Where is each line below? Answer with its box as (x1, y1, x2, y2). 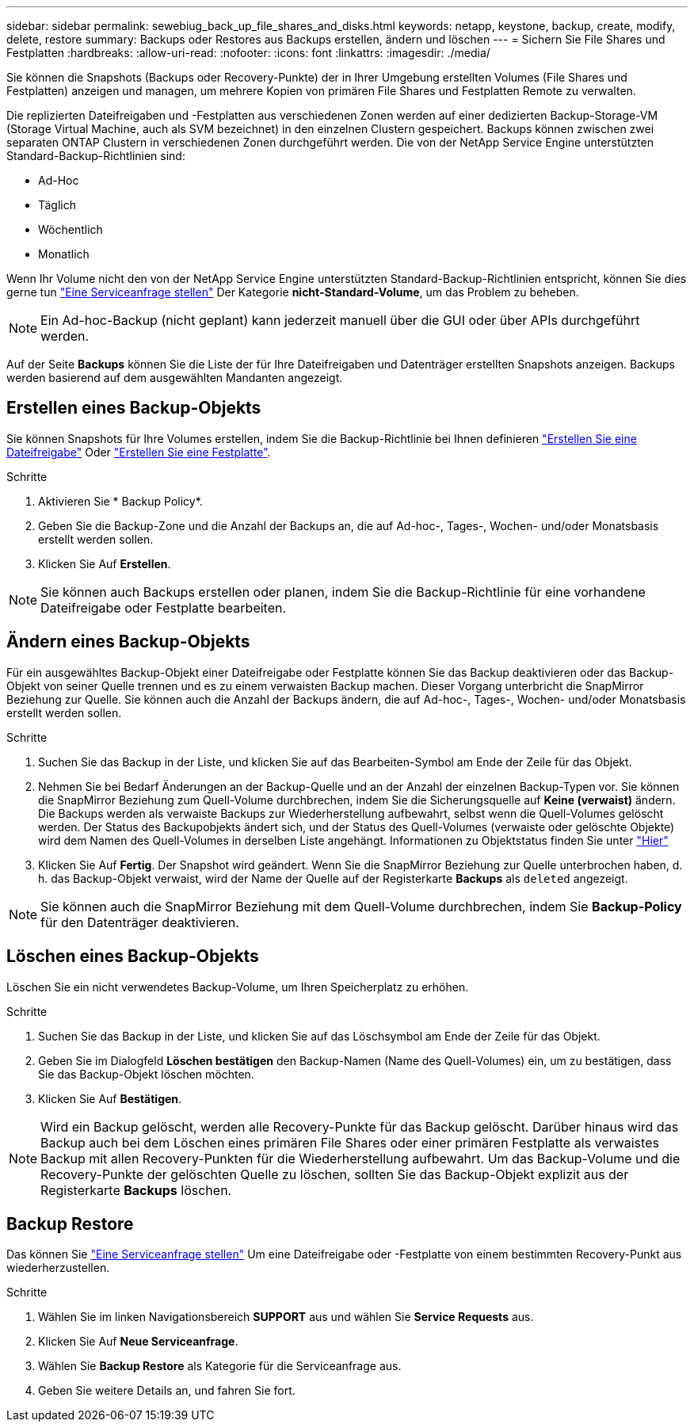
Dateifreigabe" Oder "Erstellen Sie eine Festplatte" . (6, 445, 271, 459)
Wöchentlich (38, 223, 103, 236)
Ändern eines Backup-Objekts (6, 632, 250, 652)
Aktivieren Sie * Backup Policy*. (38, 494, 203, 508)
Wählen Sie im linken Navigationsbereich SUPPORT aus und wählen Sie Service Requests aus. (38, 1310, 534, 1324)
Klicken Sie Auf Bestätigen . (38, 1091, 182, 1105)
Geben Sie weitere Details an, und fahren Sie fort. (38, 1384, 296, 1398)
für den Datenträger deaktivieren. (40, 914, 239, 930)
